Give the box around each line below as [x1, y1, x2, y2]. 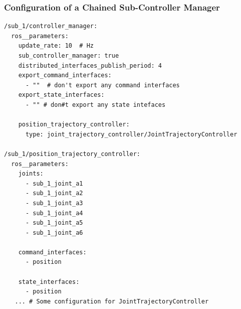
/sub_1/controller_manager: [4, 23, 98, 30]
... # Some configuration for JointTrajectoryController [15, 297, 209, 305]
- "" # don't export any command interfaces [25, 81, 180, 89]
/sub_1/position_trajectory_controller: [4, 150, 141, 158]
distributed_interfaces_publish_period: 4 [18, 62, 162, 69]
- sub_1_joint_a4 [25, 209, 83, 217]
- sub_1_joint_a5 [25, 219, 83, 227]
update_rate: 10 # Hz [18, 42, 94, 50]
